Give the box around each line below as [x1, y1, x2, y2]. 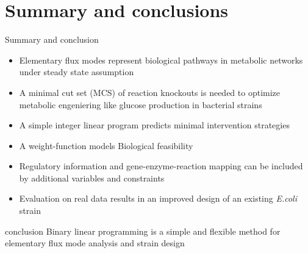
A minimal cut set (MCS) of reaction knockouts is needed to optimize [19, 86, 281, 98]
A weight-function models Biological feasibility [19, 139, 193, 152]
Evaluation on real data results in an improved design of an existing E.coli [19, 192, 298, 205]
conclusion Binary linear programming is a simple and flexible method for [5, 224, 281, 237]
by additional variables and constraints [19, 171, 165, 184]
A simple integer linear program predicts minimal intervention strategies [19, 119, 290, 131]
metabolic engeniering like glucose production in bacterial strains [19, 98, 262, 111]
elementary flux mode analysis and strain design [5, 237, 185, 249]
